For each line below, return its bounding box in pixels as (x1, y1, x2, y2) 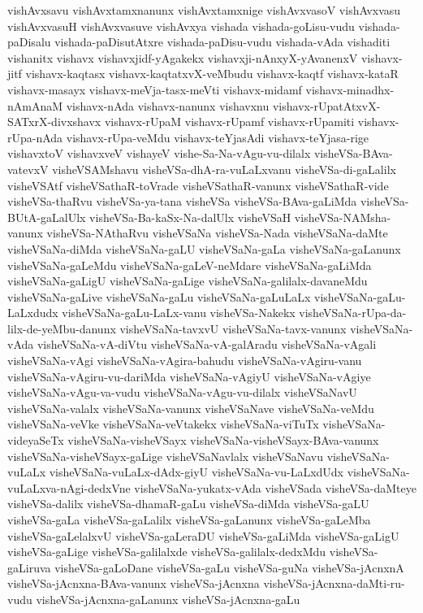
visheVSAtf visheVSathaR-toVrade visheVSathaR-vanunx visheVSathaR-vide (7, 176, 389, 193)
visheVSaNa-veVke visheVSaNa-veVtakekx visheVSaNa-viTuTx (7, 415, 319, 433)
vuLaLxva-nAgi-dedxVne (7, 479, 131, 496)
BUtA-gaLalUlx (7, 208, 86, 225)
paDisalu (7, 33, 51, 50)
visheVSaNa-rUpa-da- (299, 304, 407, 321)
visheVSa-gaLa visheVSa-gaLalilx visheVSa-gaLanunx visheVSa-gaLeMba (7, 511, 371, 528)
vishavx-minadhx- (305, 80, 395, 98)
